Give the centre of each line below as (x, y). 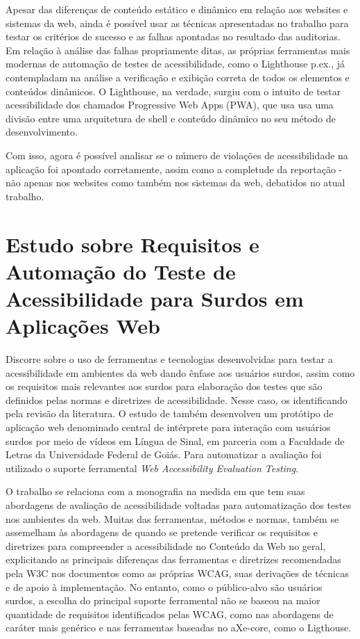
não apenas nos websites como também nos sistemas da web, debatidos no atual (175, 183)
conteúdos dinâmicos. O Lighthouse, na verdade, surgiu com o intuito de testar (173, 91)
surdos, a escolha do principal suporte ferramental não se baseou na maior (163, 600)
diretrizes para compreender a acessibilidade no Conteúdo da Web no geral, (166, 545)
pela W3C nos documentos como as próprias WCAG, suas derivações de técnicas (177, 573)
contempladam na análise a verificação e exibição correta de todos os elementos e (178, 77)
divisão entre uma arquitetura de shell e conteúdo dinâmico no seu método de (171, 118)
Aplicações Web (83, 326)
